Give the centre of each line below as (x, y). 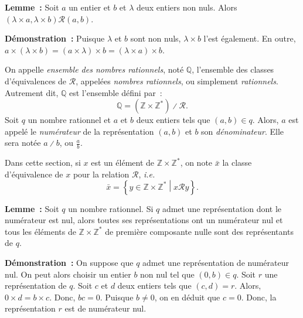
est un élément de (123, 163)
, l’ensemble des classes (233, 69)
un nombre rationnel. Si (111, 208)
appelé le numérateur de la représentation (79, 131)
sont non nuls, (156, 38)
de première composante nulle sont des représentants (199, 231)
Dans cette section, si (43, 163)
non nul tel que (167, 274)
